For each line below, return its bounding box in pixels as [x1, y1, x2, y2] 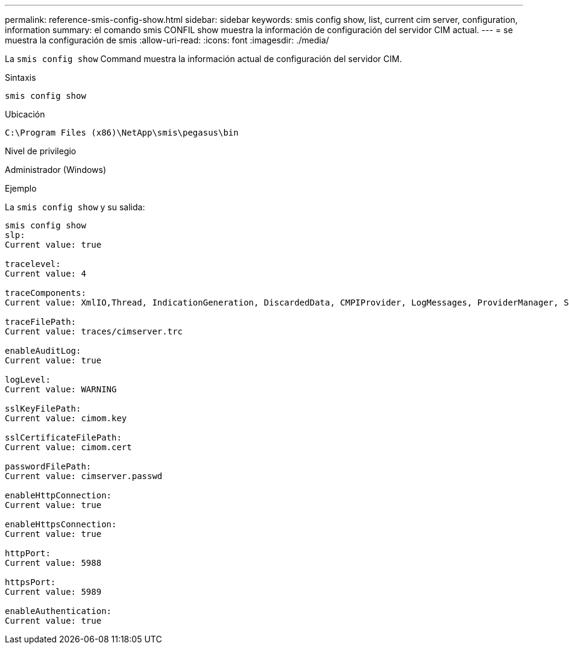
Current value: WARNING [5, 384, 117, 394]
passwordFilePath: [5, 462, 92, 471]
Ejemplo [5, 183, 37, 193]
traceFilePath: [5, 317, 77, 327]
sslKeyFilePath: [5, 404, 81, 413]
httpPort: [5, 548, 51, 558]
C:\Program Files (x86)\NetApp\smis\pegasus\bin [5, 128, 239, 137]
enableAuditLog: [5, 346, 81, 356]
